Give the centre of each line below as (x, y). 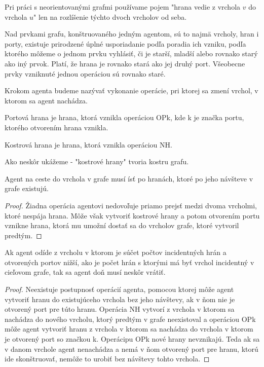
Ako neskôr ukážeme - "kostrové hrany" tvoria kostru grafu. (97, 161)
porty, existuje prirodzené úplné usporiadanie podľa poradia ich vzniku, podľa (125, 43)
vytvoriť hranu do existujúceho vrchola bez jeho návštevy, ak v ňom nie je (120, 299)
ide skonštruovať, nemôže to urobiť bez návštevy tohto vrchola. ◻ (107, 359)
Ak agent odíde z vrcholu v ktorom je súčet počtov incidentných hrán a (116, 252)
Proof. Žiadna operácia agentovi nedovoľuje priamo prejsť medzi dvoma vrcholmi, (131, 205)
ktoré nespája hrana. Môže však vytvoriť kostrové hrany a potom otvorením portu (132, 215)
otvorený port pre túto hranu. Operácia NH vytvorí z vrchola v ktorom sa (120, 309)
